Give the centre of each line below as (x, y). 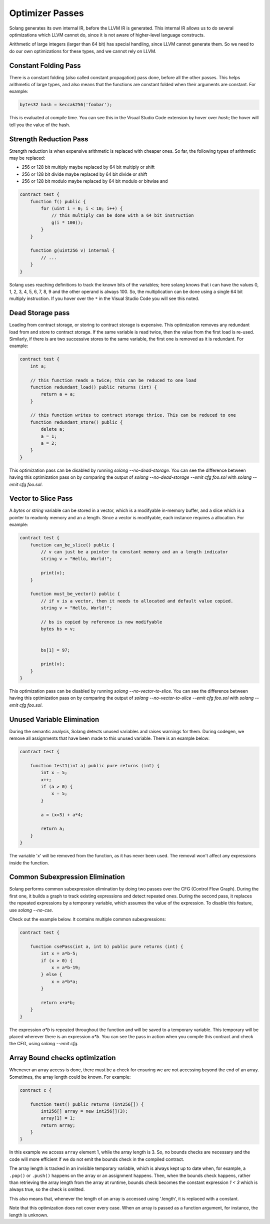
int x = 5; (54, 773)
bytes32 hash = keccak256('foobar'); (66, 105)
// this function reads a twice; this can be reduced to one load (113, 380)
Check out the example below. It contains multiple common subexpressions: (87, 920)
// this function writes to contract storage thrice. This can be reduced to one (133, 415)
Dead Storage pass (39, 313)
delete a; (53, 429)
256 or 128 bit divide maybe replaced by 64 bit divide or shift (84, 174)
